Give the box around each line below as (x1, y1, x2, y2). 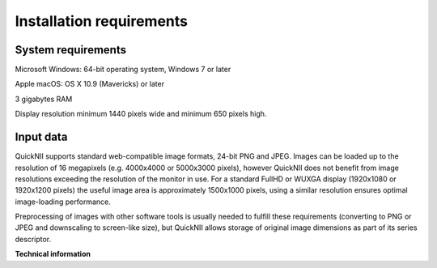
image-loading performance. (15, 197, 111, 206)
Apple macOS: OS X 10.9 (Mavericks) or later (15, 79, 165, 89)
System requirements (15, 43, 127, 57)
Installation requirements (15, 12, 188, 30)
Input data (15, 130, 68, 144)
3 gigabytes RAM (15, 94, 73, 104)
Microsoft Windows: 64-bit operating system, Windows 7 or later (15, 65, 231, 74)
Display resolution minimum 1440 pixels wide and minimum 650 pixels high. (15, 109, 267, 119)
